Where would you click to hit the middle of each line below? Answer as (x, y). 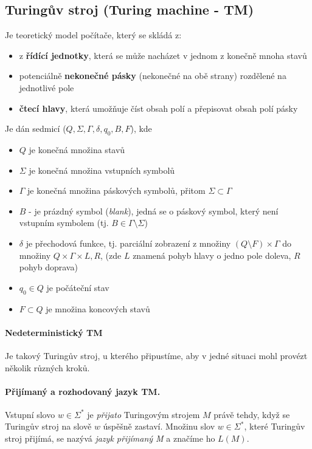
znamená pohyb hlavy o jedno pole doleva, (212, 255)
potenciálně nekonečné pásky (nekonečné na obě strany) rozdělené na (153, 76)
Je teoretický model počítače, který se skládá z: (93, 35)
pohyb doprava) (48, 267)
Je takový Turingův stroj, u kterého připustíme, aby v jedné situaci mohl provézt (156, 355)
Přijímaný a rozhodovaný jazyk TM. (83, 391)
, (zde (111, 255)
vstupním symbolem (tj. (64, 223)
